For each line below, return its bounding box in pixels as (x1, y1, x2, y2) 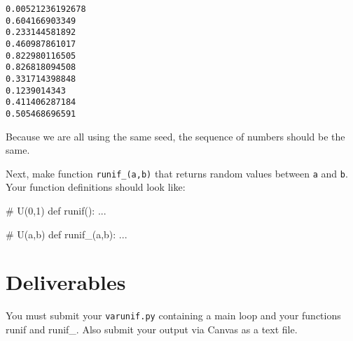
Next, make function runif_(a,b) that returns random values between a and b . (6, 166, 348, 180)
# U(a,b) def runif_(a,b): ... (6, 226, 127, 241)
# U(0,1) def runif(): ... (6, 203, 106, 217)
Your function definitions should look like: (6, 180, 186, 194)
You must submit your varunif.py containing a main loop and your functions (6, 308, 341, 323)
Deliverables (6, 268, 126, 296)
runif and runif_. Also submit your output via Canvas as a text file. (6, 321, 298, 336)
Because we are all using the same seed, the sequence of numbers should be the (6, 129, 345, 143)
